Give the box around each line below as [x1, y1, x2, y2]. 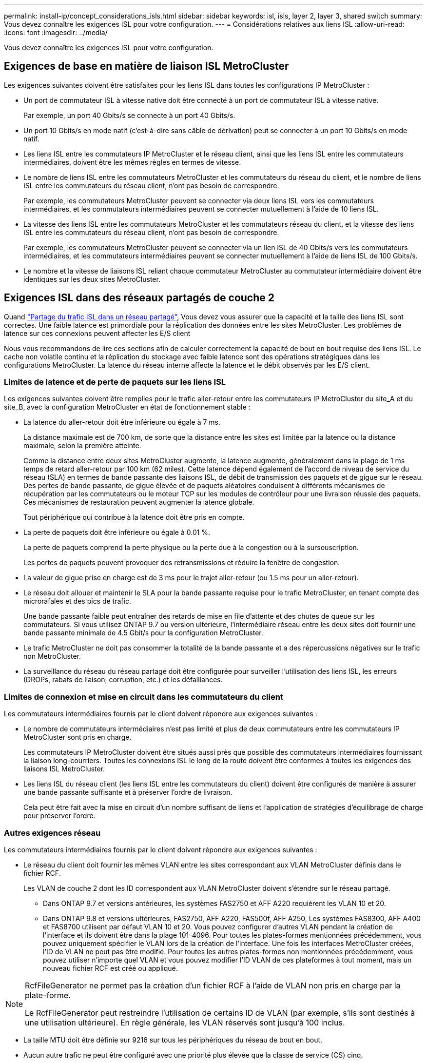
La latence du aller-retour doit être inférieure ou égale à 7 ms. [23, 418, 220, 427]
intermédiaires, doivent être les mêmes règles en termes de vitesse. [23, 157, 241, 166]
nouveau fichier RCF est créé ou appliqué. [43, 964, 178, 972]
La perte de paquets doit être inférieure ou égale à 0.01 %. [23, 528, 211, 537]
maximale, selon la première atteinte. [23, 441, 141, 450]
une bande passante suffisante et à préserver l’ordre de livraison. [23, 788, 233, 797]
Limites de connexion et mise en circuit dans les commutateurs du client [4, 691, 283, 702]
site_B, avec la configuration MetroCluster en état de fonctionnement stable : [4, 403, 251, 412]
